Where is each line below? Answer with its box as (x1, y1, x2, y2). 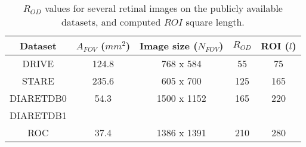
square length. (186, 15, 245, 29)
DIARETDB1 (10, 108, 67, 122)
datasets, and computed (61, 15, 161, 29)
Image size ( (140, 39, 198, 52)
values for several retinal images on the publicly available (44, 1, 283, 15)
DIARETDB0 (10, 91, 67, 105)
